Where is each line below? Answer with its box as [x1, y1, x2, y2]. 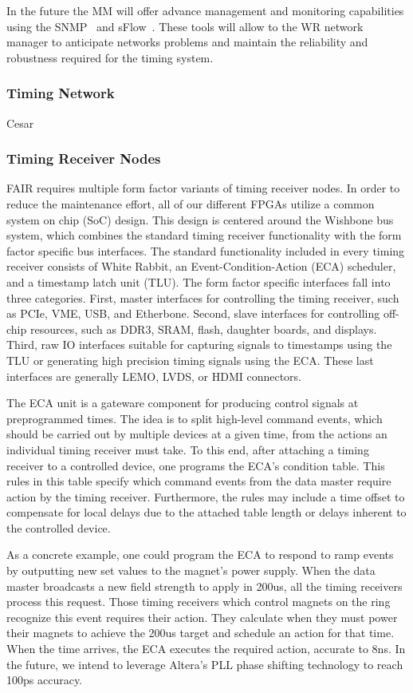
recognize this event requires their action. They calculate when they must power [6, 608, 398, 625]
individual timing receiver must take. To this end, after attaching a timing [6, 441, 369, 457]
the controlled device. [6, 519, 111, 536]
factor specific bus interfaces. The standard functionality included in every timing [6, 242, 405, 259]
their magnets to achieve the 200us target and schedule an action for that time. [6, 624, 395, 641]
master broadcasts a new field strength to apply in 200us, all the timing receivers [6, 577, 403, 594]
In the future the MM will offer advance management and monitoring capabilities [6, 2, 404, 18]
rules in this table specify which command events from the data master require [6, 473, 391, 489]
